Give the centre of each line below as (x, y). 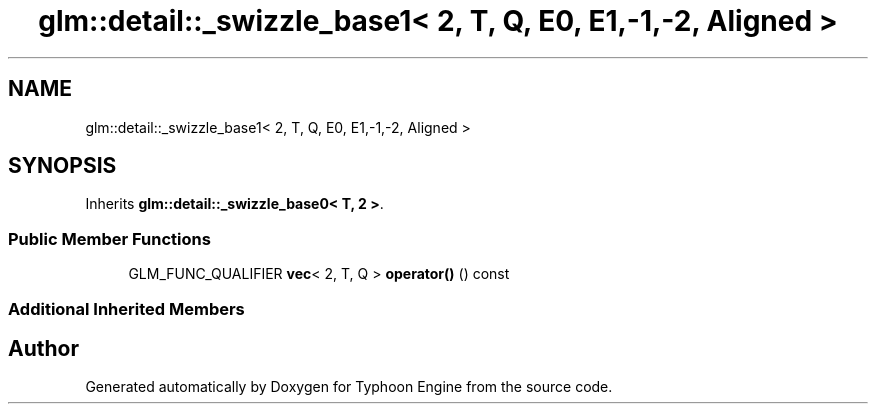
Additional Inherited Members (126, 308)
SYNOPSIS (62, 166)
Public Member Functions (109, 238)
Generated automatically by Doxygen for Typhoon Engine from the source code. (349, 387)
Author (43, 348)
